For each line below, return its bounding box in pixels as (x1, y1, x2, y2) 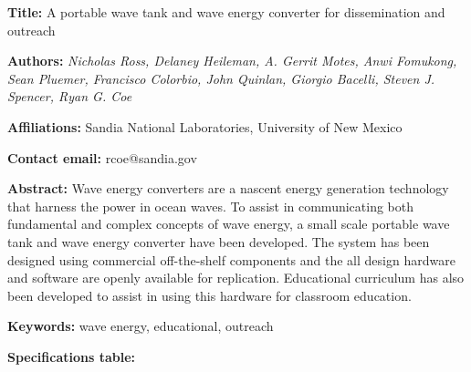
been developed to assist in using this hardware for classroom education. (7, 285, 412, 305)
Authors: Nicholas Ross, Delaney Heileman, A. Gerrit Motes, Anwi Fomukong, (7, 51, 457, 70)
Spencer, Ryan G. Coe (7, 87, 132, 106)
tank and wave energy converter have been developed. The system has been (7, 232, 430, 251)
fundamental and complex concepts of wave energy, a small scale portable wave (7, 214, 450, 233)
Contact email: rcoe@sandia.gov (7, 148, 197, 167)
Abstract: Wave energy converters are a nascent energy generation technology (7, 179, 449, 198)
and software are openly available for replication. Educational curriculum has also (7, 268, 465, 287)
